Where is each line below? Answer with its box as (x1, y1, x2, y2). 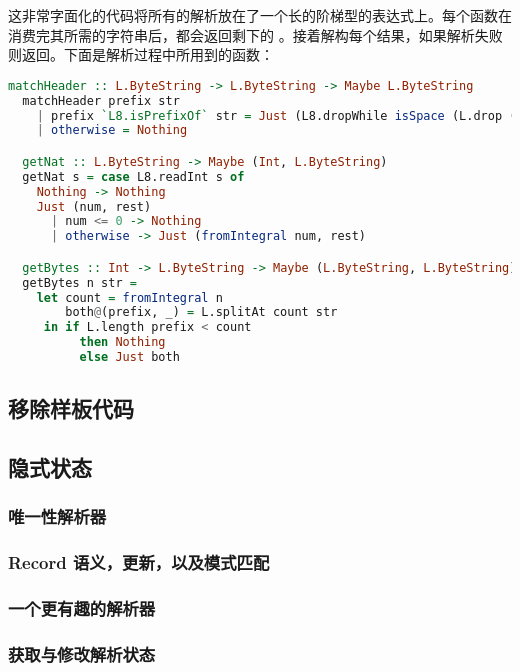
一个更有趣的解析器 (8, 596, 156, 621)
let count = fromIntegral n (36, 290, 223, 305)
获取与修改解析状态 (8, 641, 156, 666)
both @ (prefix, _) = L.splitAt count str (65, 305, 338, 320)
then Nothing (79, 335, 166, 350)
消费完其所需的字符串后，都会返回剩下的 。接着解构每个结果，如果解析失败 (8, 24, 503, 45)
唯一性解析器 (8, 504, 107, 529)
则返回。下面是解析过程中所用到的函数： (8, 44, 274, 65)
